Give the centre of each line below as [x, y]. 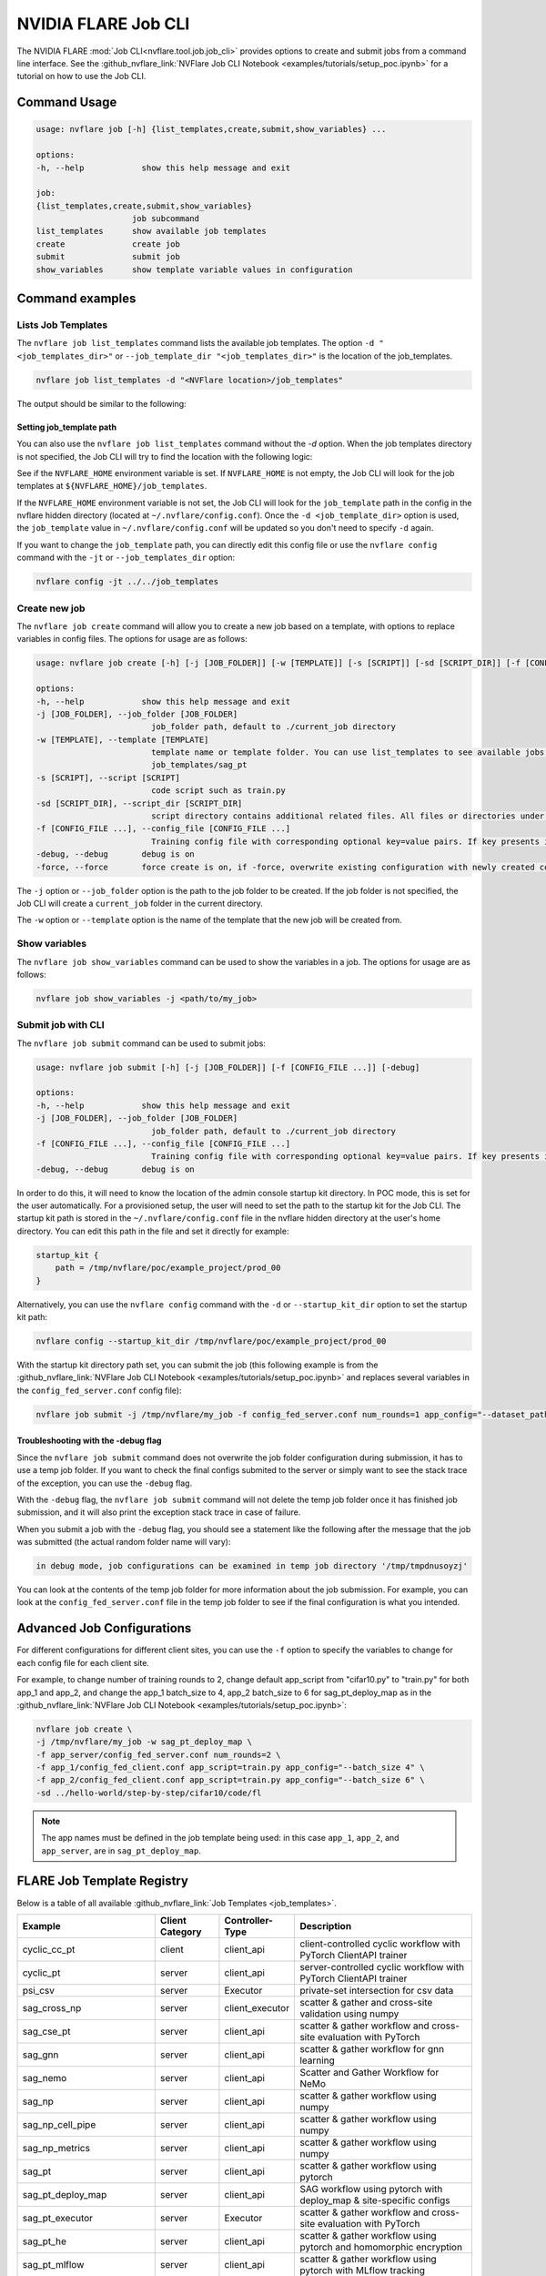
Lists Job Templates [62, 325]
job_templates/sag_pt [199, 765]
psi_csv [38, 1990]
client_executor [257, 2007]
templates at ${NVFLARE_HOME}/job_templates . [112, 486]
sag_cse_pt [47, 2031]
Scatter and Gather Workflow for [369, 2072]
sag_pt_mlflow [53, 2264]
